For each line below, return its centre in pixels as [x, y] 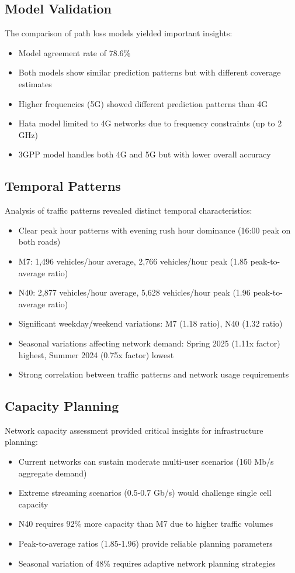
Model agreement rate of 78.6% [74, 52]
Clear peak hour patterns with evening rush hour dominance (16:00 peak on [155, 230]
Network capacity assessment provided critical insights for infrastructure [134, 430]
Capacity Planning [62, 406]
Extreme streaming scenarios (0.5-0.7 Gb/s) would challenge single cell [145, 493]
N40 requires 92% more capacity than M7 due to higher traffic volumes [146, 524]
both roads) [39, 241]
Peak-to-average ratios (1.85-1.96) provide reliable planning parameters [145, 543]
